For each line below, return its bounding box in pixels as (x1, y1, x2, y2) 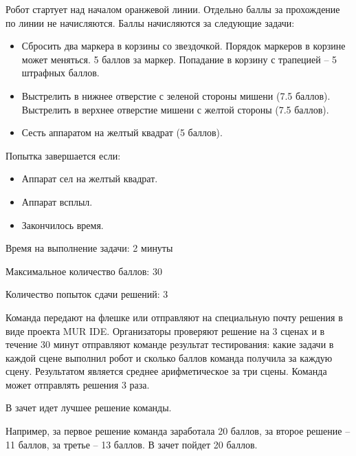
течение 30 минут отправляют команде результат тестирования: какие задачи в (5, 337, 334, 351)
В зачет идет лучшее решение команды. (5, 400, 172, 415)
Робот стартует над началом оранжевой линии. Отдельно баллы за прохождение (5, 2, 340, 16)
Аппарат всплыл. (21, 194, 93, 208)
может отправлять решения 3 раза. (5, 377, 150, 391)
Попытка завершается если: (5, 148, 121, 162)
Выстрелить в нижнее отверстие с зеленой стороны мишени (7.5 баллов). (21, 88, 331, 102)
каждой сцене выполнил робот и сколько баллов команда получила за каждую (5, 350, 333, 365)
